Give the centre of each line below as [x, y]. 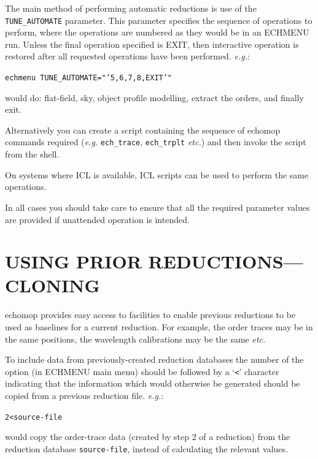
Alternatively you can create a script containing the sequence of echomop [143, 130]
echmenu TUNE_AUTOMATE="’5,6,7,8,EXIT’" [89, 78]
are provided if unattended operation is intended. [97, 219]
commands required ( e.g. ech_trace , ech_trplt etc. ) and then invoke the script [156, 142]
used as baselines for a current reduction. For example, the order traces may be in [159, 327]
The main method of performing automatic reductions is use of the [131, 8]
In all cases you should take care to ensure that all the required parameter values [157, 207]
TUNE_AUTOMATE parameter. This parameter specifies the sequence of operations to [159, 20]
